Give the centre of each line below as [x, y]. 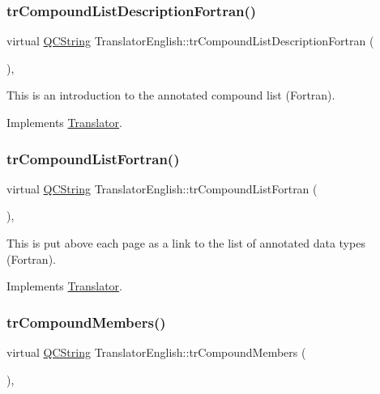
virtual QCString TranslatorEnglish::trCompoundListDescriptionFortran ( [190, 41]
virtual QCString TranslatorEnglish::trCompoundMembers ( [156, 352]
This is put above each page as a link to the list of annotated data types [186, 243]
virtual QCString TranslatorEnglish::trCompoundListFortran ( [162, 188]
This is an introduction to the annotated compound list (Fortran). [171, 95]
